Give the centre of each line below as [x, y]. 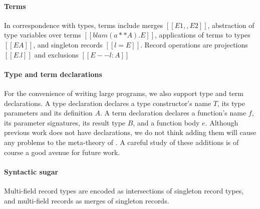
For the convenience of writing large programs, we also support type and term [124, 93]
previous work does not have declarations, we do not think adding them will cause [130, 132]
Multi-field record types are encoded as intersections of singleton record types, [124, 190]
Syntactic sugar [31, 171]
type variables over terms [43, 35]
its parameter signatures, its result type [65, 122]
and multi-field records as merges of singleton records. [87, 200]
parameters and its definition [48, 113]
